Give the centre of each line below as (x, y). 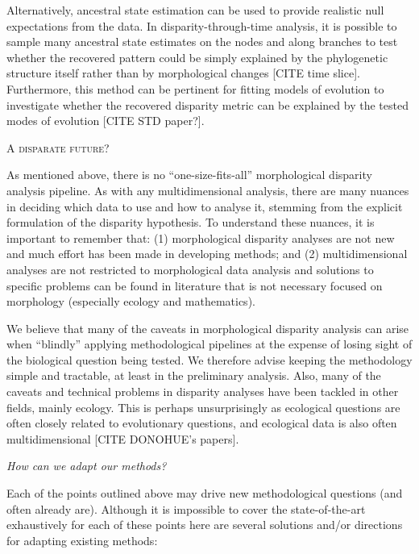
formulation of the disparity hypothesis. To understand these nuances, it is (191, 222)
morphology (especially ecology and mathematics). (131, 301)
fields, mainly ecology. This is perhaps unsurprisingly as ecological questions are (203, 407)
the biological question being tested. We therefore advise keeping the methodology (209, 359)
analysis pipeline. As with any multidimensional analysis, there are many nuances (208, 190)
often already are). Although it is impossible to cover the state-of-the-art (186, 508)
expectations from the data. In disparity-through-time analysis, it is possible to (202, 25)
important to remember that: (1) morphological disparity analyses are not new (201, 237)
